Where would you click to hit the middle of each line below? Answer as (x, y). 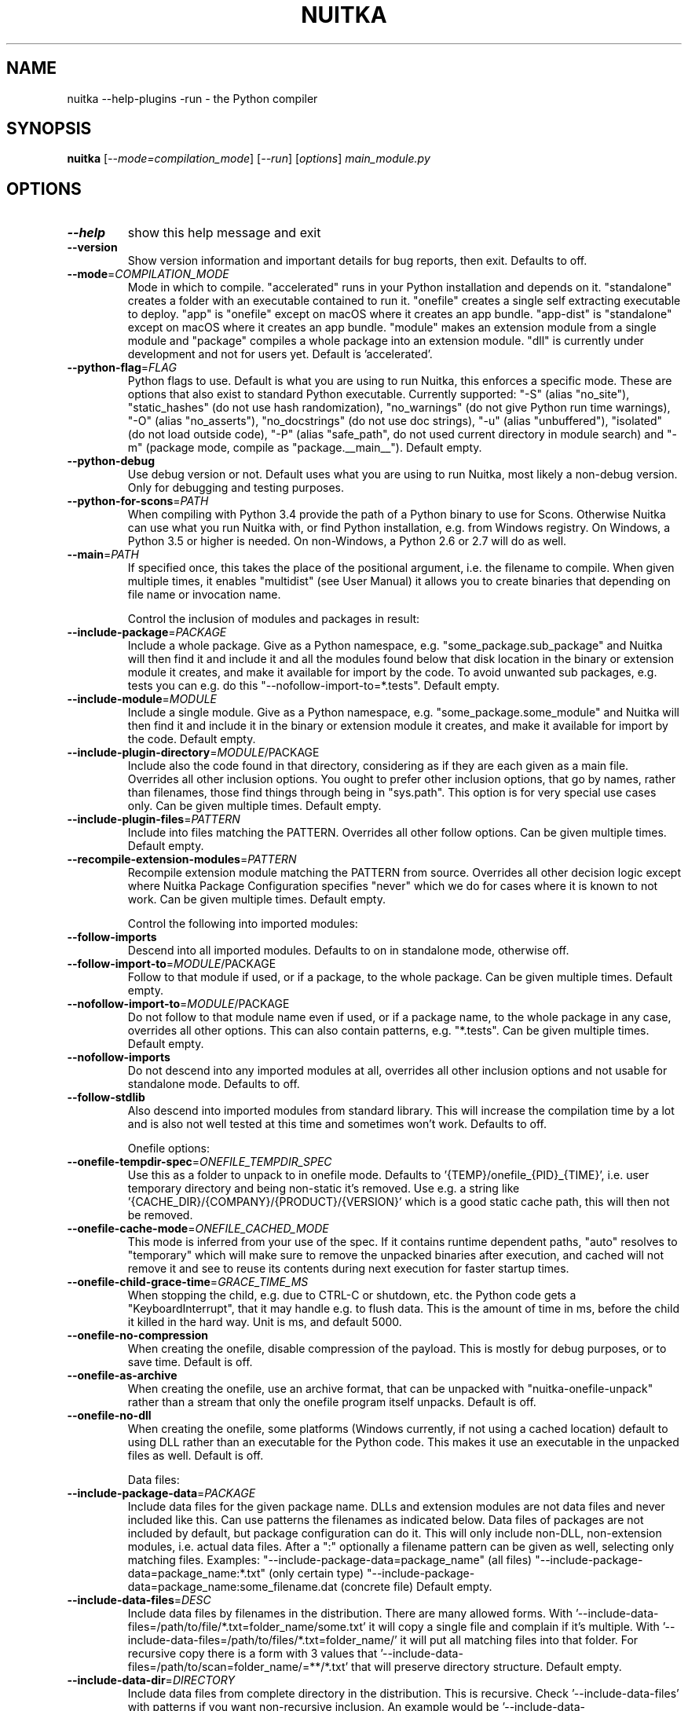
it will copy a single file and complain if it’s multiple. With (514, 1627)
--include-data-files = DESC (139, 1600)
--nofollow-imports (119, 1057)
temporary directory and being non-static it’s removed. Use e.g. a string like (324, 1189)
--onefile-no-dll (109, 1416)
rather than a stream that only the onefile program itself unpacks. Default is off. (332, 1402)
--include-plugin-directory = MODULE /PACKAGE (193, 753)
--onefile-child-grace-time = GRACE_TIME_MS (188, 1282)
